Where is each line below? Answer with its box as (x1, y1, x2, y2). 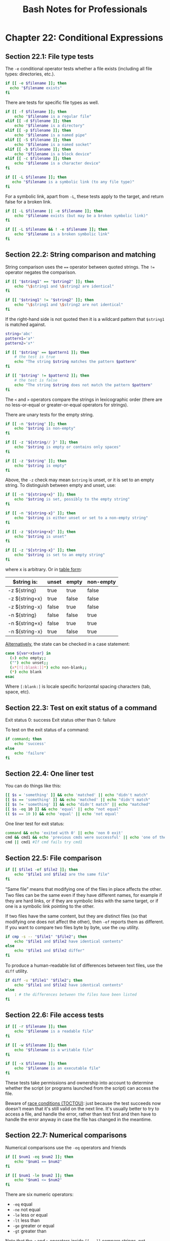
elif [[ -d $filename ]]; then (5, 118, 71, 123)
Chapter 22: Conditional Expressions (5, 32, 163, 44)
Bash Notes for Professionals (22, 4, 148, 15)
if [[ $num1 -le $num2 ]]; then (5, 1173, 73, 1178)
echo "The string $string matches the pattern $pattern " (14, 359, 137, 364)
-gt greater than (12, 1228, 47, 1234)
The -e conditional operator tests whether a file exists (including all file (5, 66, 153, 71)
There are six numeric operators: (5, 1191, 74, 1197)
